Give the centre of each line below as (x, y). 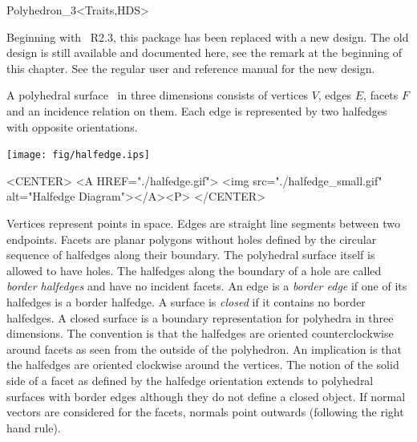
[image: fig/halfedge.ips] (78, 155)
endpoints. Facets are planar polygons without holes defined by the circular (192, 239)
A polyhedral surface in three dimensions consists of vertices (157, 95)
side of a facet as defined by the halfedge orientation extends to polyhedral (190, 380)
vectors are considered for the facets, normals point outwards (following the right (205, 412)
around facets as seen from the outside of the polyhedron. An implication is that (204, 349)
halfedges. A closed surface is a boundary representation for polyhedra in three (200, 317)
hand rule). (34, 427)
